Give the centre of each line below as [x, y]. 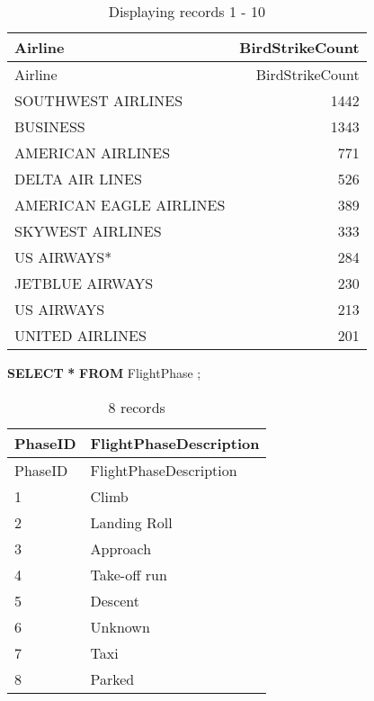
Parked [112, 679]
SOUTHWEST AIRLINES [99, 100]
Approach [121, 548]
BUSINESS [50, 126]
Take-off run [129, 574]
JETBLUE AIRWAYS [84, 283]
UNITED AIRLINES [80, 335]
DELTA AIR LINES [78, 179]
